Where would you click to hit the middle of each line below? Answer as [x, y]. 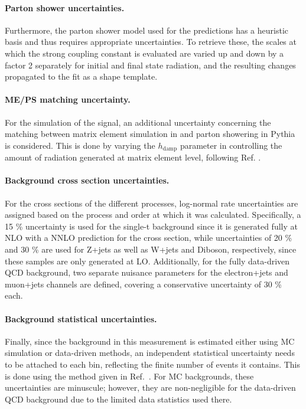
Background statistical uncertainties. [81, 318]
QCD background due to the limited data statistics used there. [118, 399]
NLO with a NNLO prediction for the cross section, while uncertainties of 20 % [149, 238]
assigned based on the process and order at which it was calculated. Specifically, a [153, 215]
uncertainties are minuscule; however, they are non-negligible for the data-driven [150, 387]
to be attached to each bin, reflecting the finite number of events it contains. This [153, 364]
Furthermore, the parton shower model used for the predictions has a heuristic [147, 30]
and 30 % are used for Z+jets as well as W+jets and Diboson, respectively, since [151, 249]
